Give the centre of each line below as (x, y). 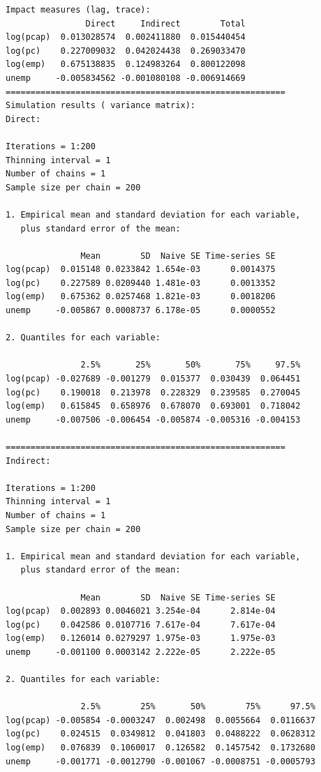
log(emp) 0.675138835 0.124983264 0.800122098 (126, 65)
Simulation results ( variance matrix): (101, 106)
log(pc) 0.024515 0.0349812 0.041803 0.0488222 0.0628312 (160, 734)
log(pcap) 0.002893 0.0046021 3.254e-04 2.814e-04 (141, 611)
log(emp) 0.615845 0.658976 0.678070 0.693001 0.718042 (153, 406)
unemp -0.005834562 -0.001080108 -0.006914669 (126, 78)
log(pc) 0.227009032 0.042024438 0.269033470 (126, 51)
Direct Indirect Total (165, 23)
